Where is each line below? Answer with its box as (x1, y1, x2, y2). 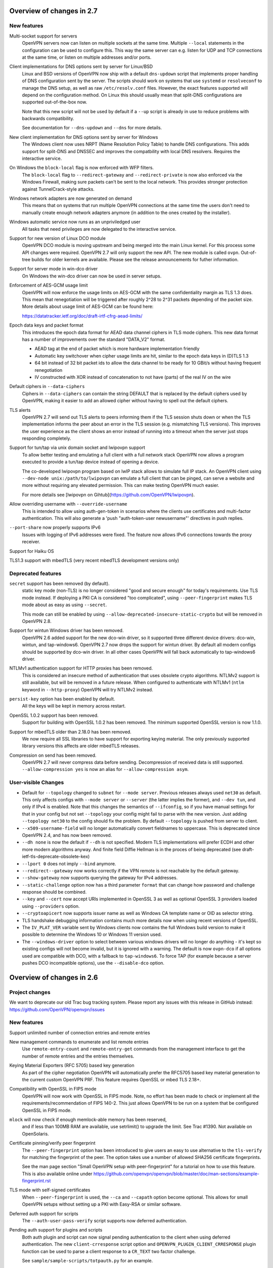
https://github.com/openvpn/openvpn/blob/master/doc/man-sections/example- (94, 1171, 260, 1177)
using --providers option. (22, 903, 80, 909)
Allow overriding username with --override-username (9, 501, 127, 507)
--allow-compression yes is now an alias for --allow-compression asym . (22, 766, 189, 772)
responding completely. (22, 435, 71, 441)
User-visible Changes (9, 779, 64, 786)
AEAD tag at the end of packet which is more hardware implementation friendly (34, 345, 200, 352)
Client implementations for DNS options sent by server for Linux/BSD (9, 63, 153, 69)
